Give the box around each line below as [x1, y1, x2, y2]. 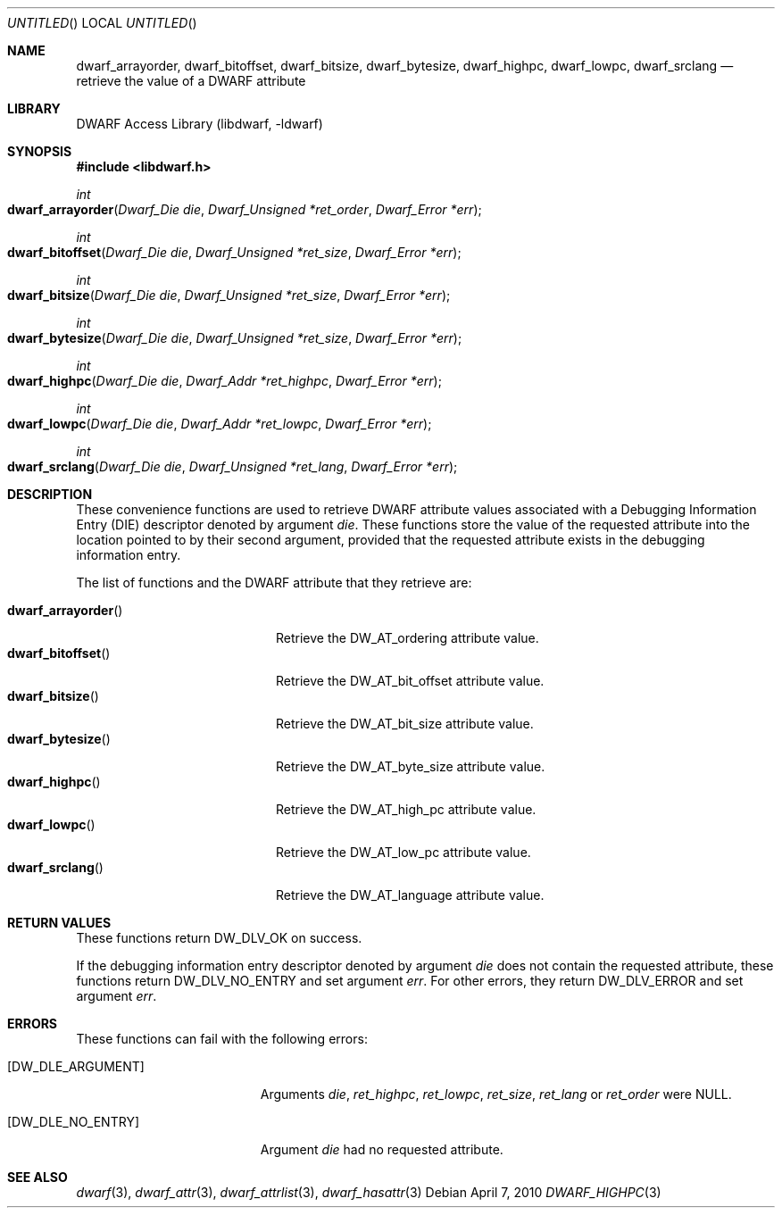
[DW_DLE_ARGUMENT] [7, 1059, 145, 1074]
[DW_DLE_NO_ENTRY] [7, 1114, 139, 1129]
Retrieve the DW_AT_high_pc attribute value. [276, 802, 537, 817]
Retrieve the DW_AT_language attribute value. [276, 887, 545, 903]
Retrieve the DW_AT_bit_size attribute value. [276, 716, 534, 731]
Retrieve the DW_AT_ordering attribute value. [276, 630, 539, 645]
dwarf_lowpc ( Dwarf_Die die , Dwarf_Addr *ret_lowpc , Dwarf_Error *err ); [7, 416, 432, 431]
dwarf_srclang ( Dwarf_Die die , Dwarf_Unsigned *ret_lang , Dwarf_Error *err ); [7, 459, 458, 474]
